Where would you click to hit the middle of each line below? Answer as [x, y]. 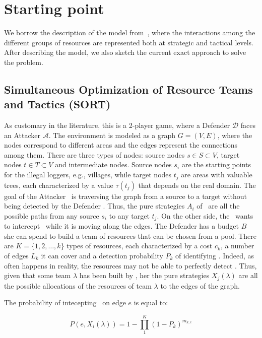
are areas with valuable [217, 175]
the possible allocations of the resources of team [78, 285]
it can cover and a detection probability [102, 255]
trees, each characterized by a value [59, 185]
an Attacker [22, 135]
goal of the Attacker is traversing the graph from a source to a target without [125, 196]
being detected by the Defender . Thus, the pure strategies [94, 206]
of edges [16, 255]
